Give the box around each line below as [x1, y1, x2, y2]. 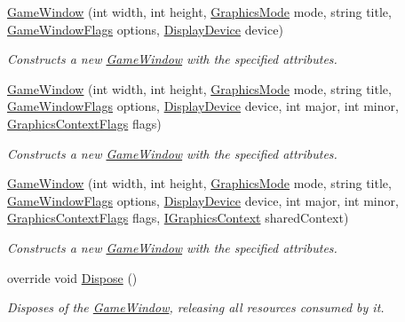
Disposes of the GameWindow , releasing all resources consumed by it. [7, 298, 385, 317]
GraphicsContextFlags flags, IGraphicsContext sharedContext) [7, 208, 349, 227]
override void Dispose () [7, 268, 138, 287]
